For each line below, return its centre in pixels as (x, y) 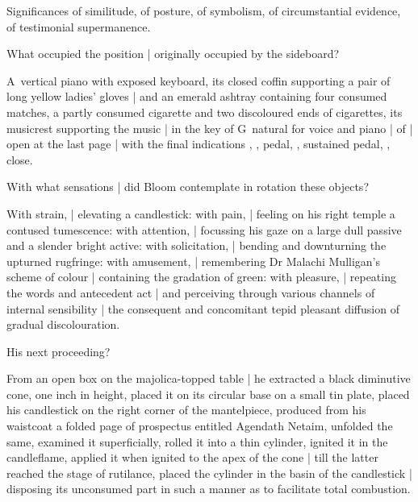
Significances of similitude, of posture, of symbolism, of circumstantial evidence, (204, 10)
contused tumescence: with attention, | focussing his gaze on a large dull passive (204, 229)
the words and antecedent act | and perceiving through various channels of (191, 292)
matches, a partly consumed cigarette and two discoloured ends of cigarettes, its (205, 112)
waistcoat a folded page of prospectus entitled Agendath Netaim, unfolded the (200, 426)
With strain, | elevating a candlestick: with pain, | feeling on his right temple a (201, 213)
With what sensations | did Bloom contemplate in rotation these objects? (188, 187)
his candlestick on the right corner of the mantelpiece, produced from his (186, 410)
